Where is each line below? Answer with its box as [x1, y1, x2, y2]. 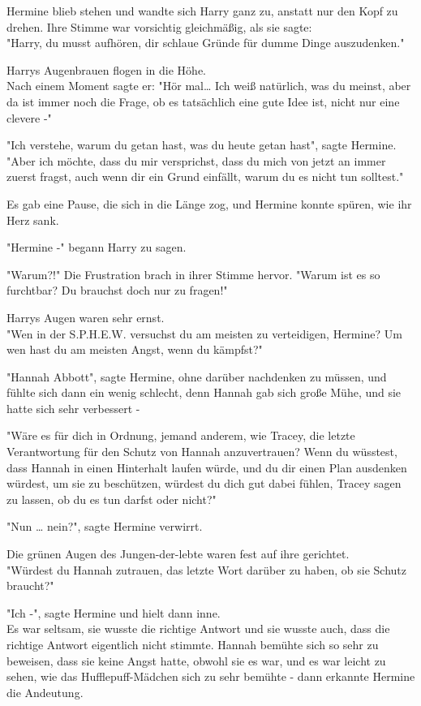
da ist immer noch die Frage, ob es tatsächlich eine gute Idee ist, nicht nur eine [6, 93, 400, 110]
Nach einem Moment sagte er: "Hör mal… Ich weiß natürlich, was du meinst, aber [6, 77, 411, 94]
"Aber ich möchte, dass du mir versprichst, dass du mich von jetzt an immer [6, 152, 386, 169]
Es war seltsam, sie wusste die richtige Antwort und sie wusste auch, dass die [6, 620, 390, 637]
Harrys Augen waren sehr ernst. [6, 308, 165, 325]
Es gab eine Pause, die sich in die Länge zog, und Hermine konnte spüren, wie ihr [6, 195, 412, 212]
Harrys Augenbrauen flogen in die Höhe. [6, 61, 206, 78]
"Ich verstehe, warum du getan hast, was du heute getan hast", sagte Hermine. [6, 136, 397, 153]
